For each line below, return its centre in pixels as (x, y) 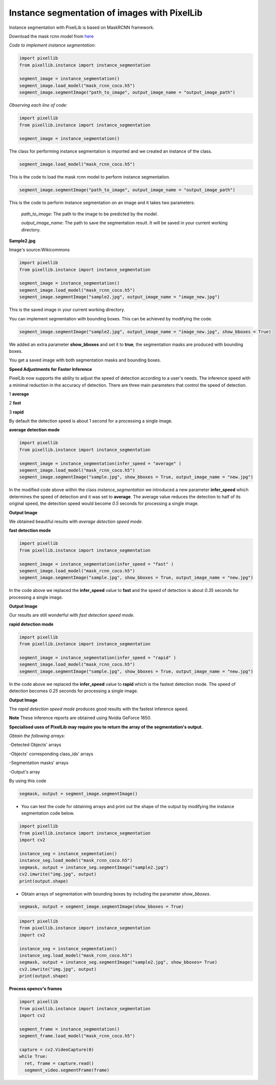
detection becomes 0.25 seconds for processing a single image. (74, 691)
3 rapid (16, 412)
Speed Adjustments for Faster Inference (50, 369)
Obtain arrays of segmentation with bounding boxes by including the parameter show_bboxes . (116, 894)
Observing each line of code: (38, 105)
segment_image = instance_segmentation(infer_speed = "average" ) (100, 463)
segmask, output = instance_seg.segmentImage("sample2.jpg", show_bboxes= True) (118, 962)
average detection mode (34, 430)
